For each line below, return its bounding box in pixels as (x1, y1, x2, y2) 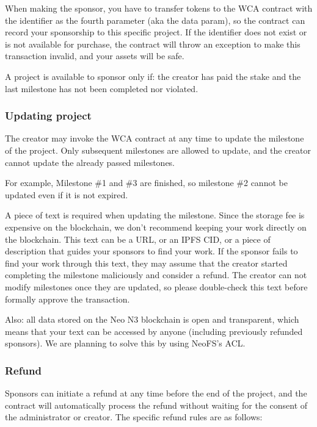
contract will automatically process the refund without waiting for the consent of (5, 398, 308, 411)
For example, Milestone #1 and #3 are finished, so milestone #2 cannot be (5, 176, 288, 189)
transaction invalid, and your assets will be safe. (5, 49, 184, 62)
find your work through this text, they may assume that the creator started (5, 256, 288, 269)
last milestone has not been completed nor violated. (5, 82, 199, 95)
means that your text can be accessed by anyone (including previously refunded (5, 325, 303, 337)
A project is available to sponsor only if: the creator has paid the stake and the (5, 70, 301, 82)
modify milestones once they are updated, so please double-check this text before (5, 280, 308, 293)
